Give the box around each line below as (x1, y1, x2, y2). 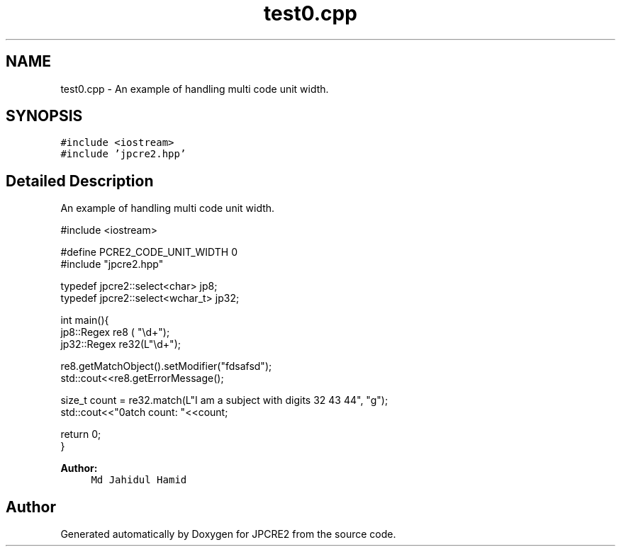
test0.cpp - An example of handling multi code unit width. (60, 82, 329, 95)
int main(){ (60, 314, 109, 327)
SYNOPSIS (6, 107, 83, 125)
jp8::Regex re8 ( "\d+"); (60, 326, 170, 339)
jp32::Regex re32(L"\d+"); (60, 338, 181, 351)
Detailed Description (6, 171, 154, 190)
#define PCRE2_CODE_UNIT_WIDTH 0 (60, 246, 237, 259)
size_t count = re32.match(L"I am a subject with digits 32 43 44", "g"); (60, 394, 388, 407)
